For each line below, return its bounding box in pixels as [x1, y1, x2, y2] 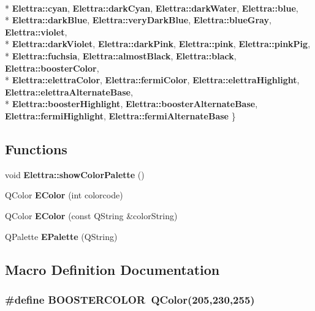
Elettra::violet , [5, 25, 67, 38]
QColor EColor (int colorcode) [5, 189, 123, 201]
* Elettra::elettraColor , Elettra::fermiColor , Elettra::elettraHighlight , [5, 73, 300, 86]
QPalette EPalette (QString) [5, 230, 118, 242]
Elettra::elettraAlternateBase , [5, 85, 133, 98]
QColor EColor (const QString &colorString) [5, 209, 178, 222]
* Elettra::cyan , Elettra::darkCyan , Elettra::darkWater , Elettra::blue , [5, 1, 298, 14]
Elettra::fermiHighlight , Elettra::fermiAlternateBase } [5, 109, 236, 122]
